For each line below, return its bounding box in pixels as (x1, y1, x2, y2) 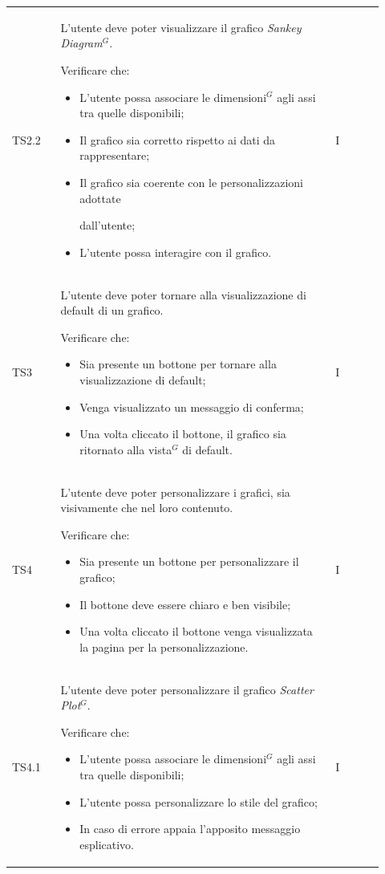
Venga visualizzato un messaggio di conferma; (79, 398, 304, 415)
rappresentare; (79, 147, 150, 164)
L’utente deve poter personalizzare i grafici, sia (60, 483, 290, 500)
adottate (79, 189, 121, 206)
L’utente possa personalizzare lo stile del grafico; (79, 793, 318, 810)
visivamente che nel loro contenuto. (60, 499, 233, 516)
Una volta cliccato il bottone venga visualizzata (79, 623, 313, 640)
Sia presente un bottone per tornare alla (79, 356, 277, 372)
